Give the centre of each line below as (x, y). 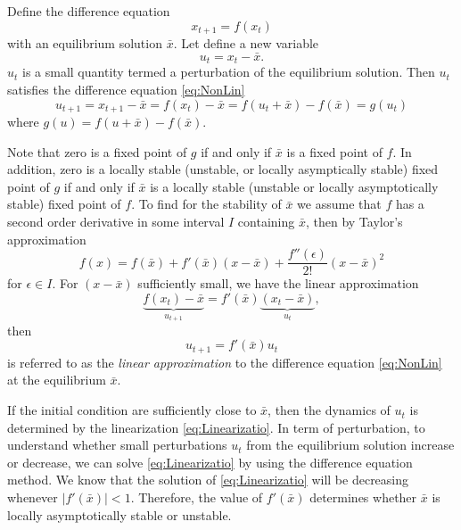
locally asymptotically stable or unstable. (119, 514)
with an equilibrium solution (85, 43)
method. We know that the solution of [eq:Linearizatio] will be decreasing (208, 480)
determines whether (363, 497)
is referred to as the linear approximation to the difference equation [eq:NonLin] (225, 362)
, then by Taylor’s (354, 221)
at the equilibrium (57, 380)
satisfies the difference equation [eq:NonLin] (126, 89)
